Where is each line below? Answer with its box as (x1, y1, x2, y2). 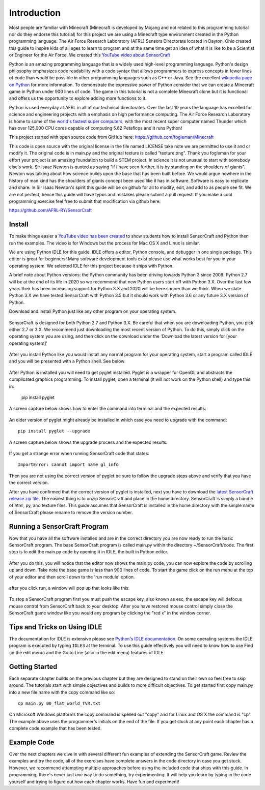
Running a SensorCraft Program (9, 522, 109, 531)
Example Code (9, 738, 54, 746)
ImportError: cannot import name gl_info (18, 462, 119, 467)
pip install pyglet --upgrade (18, 428, 91, 434)
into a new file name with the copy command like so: (9, 689, 115, 695)
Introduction (9, 7, 61, 18)
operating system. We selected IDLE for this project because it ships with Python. (9, 263, 174, 269)
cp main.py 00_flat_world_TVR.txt (18, 700, 101, 706)
